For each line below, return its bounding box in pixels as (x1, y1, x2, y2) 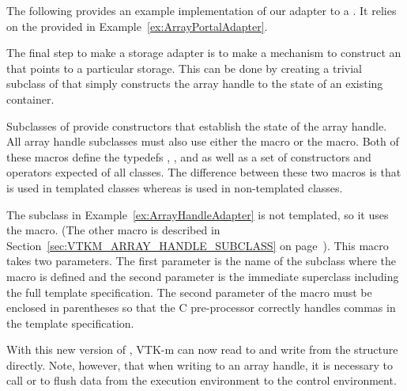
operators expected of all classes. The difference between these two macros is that (6, 164, 401, 180)
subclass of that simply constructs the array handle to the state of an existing (6, 75, 383, 92)
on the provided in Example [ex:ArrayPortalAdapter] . (6, 17, 268, 34)
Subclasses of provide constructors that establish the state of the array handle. (6, 117, 387, 134)
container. (6, 90, 55, 107)
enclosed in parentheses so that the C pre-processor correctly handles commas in (6, 299, 396, 316)
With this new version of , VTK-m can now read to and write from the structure (6, 341, 398, 358)
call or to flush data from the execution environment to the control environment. (6, 372, 397, 389)
